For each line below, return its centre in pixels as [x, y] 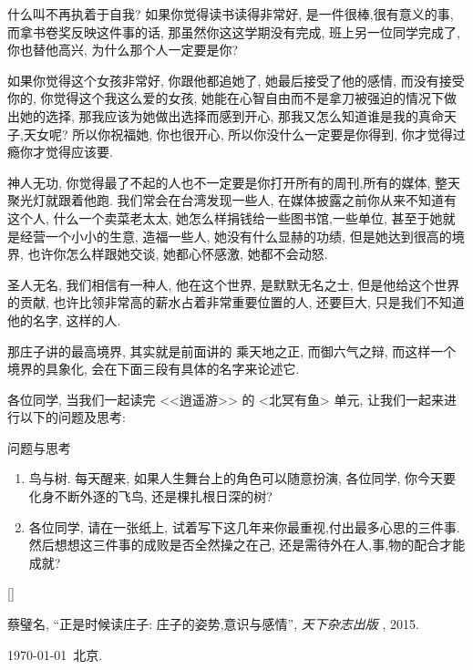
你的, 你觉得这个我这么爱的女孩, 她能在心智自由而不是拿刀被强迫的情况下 [226, 98]
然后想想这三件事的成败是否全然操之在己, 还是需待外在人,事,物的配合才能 [247, 545]
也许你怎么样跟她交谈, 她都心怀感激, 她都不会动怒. [178, 254]
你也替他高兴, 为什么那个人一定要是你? [123, 50]
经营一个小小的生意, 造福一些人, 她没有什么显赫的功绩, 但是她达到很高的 [236, 236]
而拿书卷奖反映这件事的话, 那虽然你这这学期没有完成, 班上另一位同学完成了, [234, 31]
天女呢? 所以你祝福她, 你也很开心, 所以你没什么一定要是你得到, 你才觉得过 [244, 134]
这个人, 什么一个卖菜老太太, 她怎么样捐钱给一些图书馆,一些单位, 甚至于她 [225, 217]
